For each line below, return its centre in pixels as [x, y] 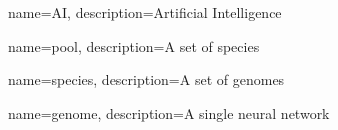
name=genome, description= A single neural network [169, 112]
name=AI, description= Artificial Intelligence [145, 12]
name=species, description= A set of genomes [146, 79]
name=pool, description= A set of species [134, 45]
